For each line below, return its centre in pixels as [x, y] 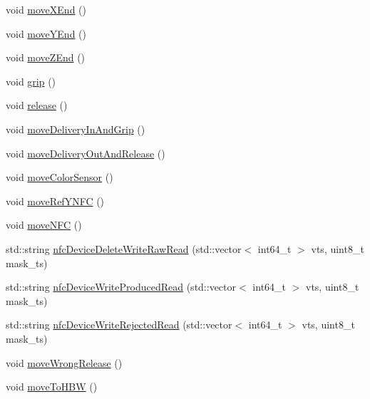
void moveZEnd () [46, 57]
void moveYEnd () [46, 33]
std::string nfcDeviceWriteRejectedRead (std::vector [119, 325]
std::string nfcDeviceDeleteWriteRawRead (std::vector [124, 248]
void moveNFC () [44, 225]
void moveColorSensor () [60, 177]
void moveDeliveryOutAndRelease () [86, 153]
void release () [37, 105]
